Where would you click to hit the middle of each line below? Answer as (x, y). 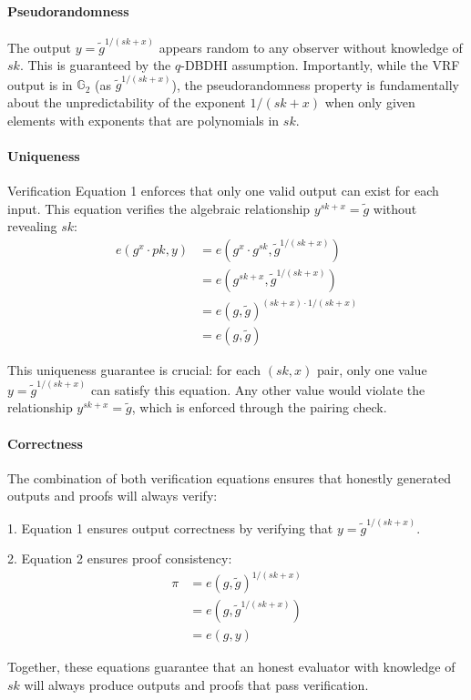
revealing (32, 226)
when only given (370, 102)
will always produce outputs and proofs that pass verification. (196, 684)
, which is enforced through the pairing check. (259, 407)
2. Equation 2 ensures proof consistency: (120, 558)
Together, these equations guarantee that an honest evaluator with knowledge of (231, 667)
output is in (40, 84)
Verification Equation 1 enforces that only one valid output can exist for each (223, 190)
